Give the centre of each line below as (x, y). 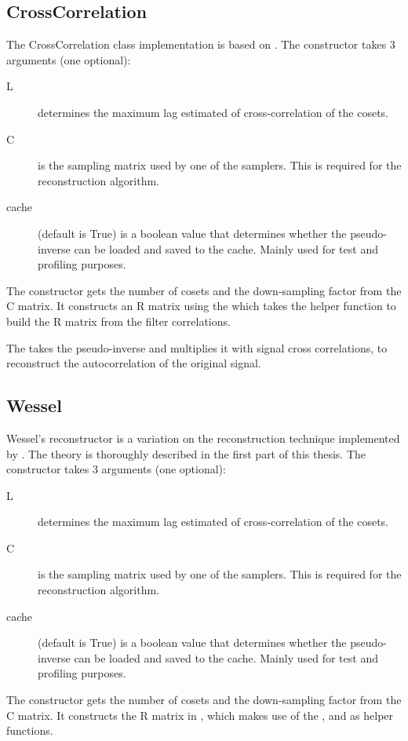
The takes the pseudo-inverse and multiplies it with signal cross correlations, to (197, 347)
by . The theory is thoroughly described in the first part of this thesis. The (186, 453)
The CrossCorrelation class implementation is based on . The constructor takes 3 (201, 44)
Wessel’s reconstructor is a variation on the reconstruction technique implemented (203, 438)
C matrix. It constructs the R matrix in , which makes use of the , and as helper (200, 715)
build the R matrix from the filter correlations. (118, 321)
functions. (30, 730)
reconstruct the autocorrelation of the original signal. (134, 363)
